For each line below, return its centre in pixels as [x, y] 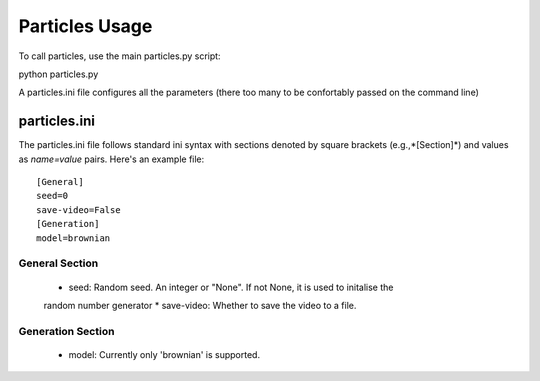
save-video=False [78, 209]
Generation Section [66, 331]
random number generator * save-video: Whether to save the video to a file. [200, 305]
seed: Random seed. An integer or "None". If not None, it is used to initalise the [231, 287]
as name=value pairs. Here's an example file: [111, 159]
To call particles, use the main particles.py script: [119, 56]
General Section [58, 263]
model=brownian [73, 238]
